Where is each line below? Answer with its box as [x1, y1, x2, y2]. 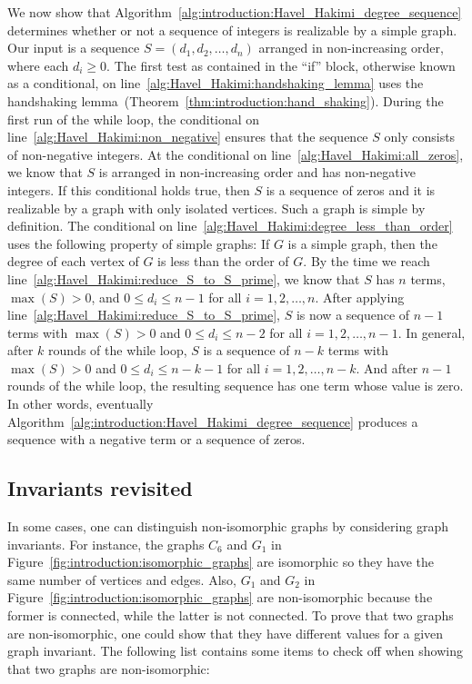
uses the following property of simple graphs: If [7, 233, 270, 253]
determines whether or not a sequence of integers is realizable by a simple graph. [7, 20, 457, 39]
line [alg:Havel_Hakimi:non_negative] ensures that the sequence [7, 127, 368, 146]
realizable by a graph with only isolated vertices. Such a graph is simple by [7, 198, 426, 217]
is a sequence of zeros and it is [266, 180, 436, 199]
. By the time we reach [303, 252, 430, 271]
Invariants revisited [7, 474, 193, 502]
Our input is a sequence [7, 38, 140, 57]
